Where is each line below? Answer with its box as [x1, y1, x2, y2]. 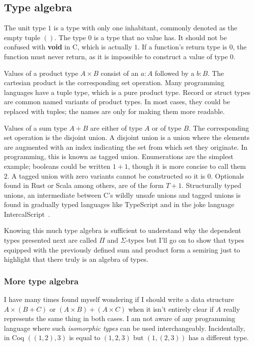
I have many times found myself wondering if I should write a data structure [4, 294, 234, 304]
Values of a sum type [4, 122, 67, 133]
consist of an [101, 68, 139, 78]
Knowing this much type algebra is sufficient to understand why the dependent [4, 225, 241, 235]
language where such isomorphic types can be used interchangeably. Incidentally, [4, 323, 245, 333]
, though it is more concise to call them [127, 161, 246, 171]
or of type [152, 122, 181, 133]
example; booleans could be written [4, 161, 111, 171]
